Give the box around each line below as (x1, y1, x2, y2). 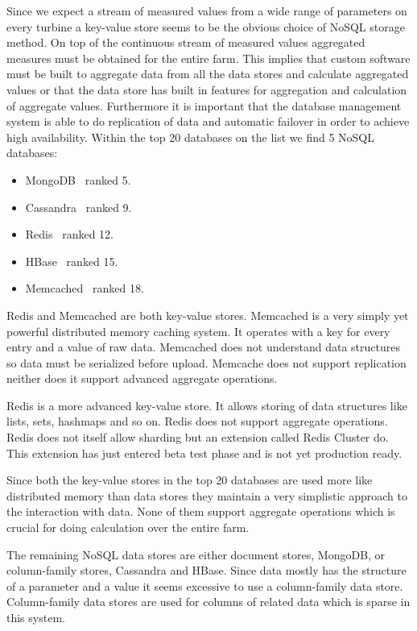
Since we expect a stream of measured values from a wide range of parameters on (6, 2, 407, 19)
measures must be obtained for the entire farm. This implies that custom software (6, 49, 411, 66)
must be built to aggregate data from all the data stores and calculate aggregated (6, 65, 409, 82)
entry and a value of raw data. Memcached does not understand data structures (6, 338, 400, 355)
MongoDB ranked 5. (25, 171, 131, 188)
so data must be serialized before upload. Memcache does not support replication (6, 354, 407, 371)
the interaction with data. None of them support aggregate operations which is (6, 503, 395, 520)
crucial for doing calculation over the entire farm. (6, 519, 250, 536)
